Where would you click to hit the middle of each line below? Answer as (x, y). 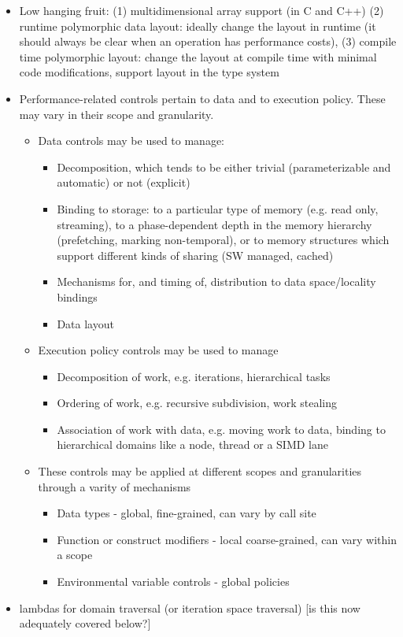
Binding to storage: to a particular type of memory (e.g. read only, (218, 208)
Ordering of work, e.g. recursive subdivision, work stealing (197, 403)
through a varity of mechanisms (115, 486)
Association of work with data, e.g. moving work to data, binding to (221, 429)
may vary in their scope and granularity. (116, 114)
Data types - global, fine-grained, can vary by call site (187, 513)
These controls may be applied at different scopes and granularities (200, 471)
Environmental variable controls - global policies (173, 581)
